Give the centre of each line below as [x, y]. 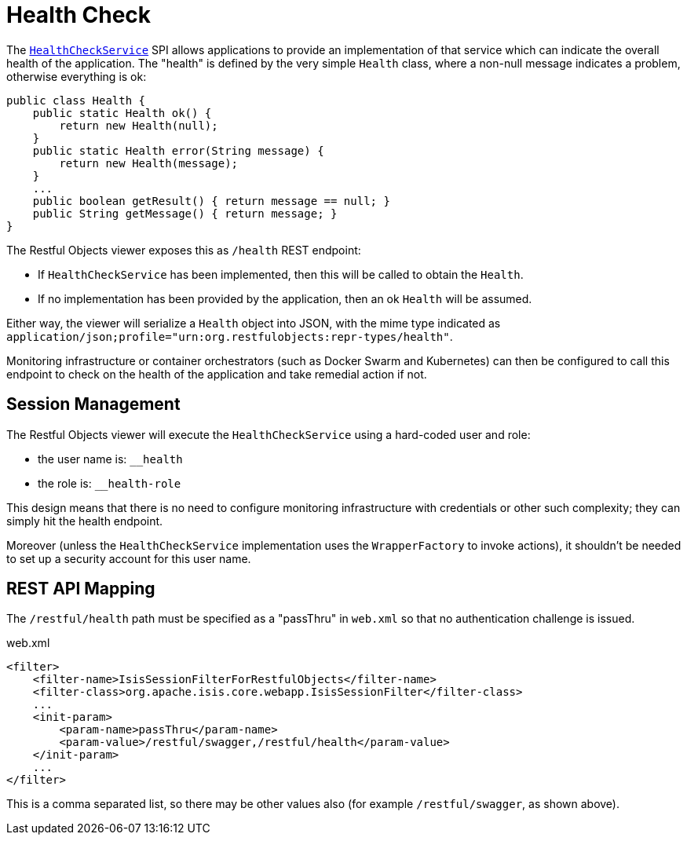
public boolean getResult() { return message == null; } [211, 201]
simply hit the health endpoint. [85, 521]
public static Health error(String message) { [178, 150]
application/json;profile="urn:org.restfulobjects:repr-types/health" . [230, 336]
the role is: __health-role [110, 483]
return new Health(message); [149, 163]
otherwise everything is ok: [77, 76]
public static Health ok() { [122, 113]
